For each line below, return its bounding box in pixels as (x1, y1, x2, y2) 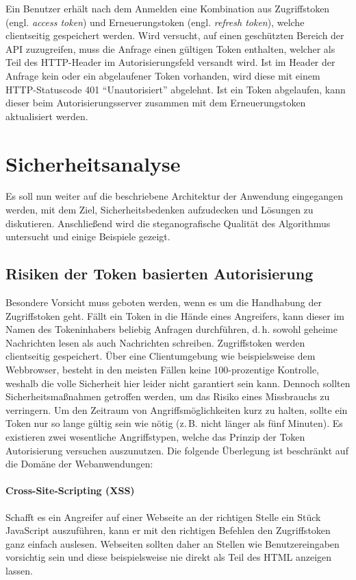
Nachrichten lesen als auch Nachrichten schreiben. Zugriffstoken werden (5, 335, 305, 349)
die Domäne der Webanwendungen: (5, 456, 153, 471)
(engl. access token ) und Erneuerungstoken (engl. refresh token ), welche (5, 14, 305, 29)
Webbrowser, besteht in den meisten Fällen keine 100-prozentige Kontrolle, (5, 362, 319, 377)
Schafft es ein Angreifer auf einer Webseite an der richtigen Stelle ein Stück (5, 509, 321, 524)
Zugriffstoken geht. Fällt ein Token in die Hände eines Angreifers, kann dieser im (5, 308, 345, 323)
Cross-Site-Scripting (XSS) (5, 483, 135, 498)
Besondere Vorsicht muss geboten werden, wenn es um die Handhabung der (5, 295, 322, 310)
